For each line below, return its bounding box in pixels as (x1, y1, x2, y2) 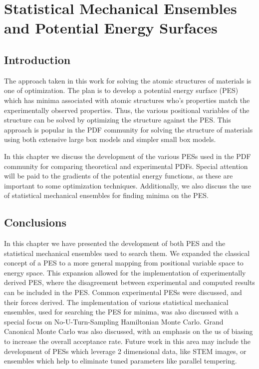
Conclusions (4, 214, 67, 230)
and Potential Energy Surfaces (4, 17, 218, 38)
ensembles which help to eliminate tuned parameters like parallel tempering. (4, 355, 237, 366)
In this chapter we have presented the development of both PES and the (4, 238, 226, 248)
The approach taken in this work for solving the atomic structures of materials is (4, 75, 252, 85)
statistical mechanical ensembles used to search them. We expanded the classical (4, 247, 250, 258)
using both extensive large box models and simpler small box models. (4, 134, 216, 144)
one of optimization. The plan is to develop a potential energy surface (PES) (4, 85, 239, 95)
